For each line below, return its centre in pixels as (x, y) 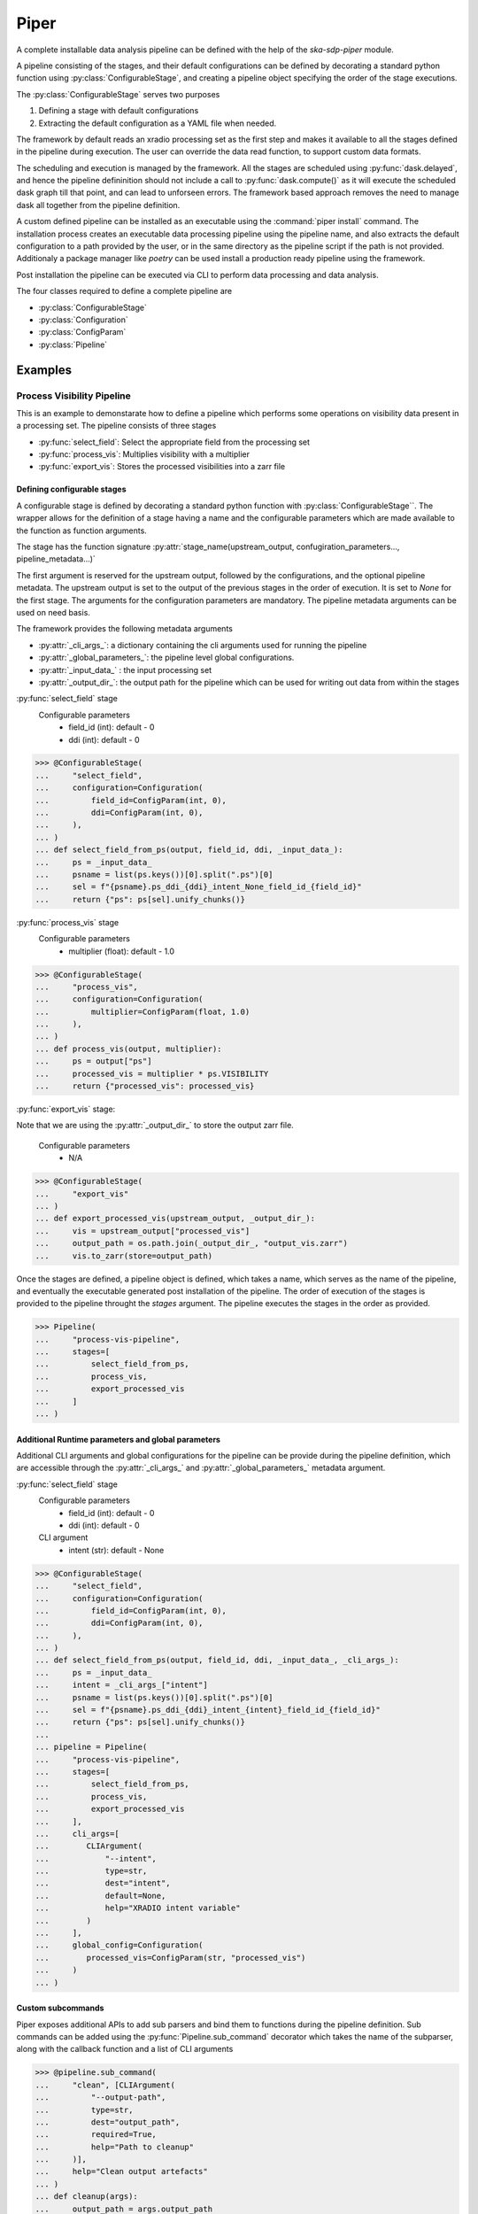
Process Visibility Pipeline (74, 396)
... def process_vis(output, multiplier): (128, 1049)
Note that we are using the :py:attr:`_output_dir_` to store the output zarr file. (155, 1126)
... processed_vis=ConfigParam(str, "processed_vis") (170, 1958)
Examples (44, 370)
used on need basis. (53, 612)
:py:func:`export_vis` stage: (66, 1109)
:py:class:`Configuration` (83, 320)
